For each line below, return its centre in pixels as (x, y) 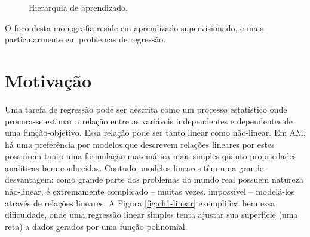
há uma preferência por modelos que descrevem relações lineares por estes (140, 144)
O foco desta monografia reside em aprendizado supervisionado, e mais (134, 27)
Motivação (48, 80)
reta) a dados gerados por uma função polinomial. (96, 226)
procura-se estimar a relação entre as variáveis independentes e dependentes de (149, 121)
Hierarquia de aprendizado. (78, 7)
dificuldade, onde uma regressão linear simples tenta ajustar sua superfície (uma (151, 215)
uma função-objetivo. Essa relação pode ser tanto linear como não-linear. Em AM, (155, 133)
